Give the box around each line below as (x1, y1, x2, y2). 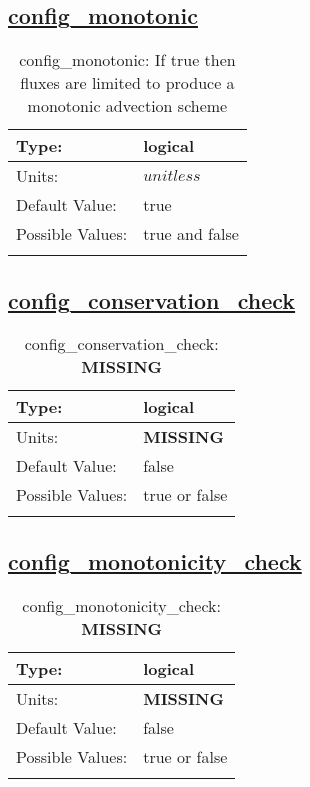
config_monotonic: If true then (19, 48, 236, 72)
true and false (143, 222, 239, 246)
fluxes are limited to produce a (20, 71, 235, 95)
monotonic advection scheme (27, 94, 228, 118)
